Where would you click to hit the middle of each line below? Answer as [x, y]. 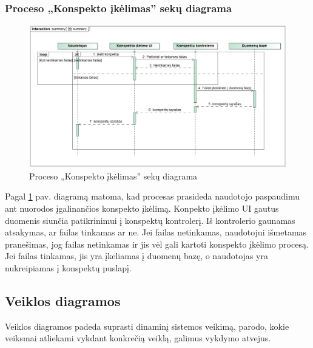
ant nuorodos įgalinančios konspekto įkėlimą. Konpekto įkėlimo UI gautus [142, 208]
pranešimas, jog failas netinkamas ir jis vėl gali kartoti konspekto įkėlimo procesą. [157, 244]
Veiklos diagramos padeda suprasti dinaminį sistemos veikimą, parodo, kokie [147, 326]
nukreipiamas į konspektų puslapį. [68, 267]
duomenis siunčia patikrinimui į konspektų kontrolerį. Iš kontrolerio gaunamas [150, 220]
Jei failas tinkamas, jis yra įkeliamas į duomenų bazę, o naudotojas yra [136, 256]
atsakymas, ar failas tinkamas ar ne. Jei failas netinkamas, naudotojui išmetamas [156, 232]
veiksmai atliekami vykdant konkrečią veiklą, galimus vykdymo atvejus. [138, 338]
